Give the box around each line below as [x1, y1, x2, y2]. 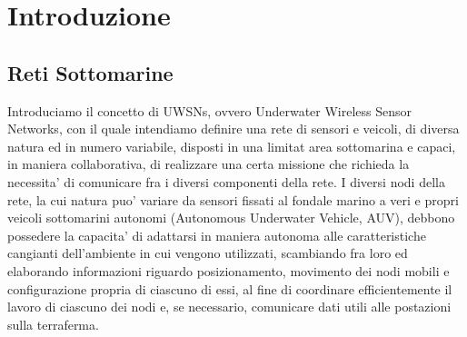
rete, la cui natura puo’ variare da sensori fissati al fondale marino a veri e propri [7, 190, 459, 209]
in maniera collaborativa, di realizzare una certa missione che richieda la [7, 154, 410, 173]
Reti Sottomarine [7, 58, 174, 86]
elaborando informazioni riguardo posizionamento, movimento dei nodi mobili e [7, 261, 450, 280]
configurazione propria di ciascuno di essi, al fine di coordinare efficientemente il [7, 279, 452, 298]
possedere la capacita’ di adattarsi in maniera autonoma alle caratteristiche [7, 225, 426, 244]
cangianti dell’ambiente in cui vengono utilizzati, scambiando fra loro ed [7, 243, 408, 263]
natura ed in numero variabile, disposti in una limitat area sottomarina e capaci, [7, 136, 456, 155]
